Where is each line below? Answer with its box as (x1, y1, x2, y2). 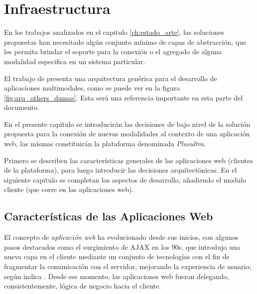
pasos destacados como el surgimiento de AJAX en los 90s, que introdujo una (4, 241, 241, 252)
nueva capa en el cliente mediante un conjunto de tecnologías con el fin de (4, 251, 230, 262)
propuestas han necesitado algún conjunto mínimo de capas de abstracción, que (4, 36, 247, 47)
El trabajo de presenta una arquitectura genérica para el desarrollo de (4, 73, 217, 83)
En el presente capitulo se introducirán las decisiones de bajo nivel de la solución (4, 118, 251, 129)
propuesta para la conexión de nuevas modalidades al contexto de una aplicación (4, 128, 250, 139)
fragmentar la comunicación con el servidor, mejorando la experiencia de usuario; (4, 261, 252, 272)
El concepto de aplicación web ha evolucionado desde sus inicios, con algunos (4, 232, 239, 242)
